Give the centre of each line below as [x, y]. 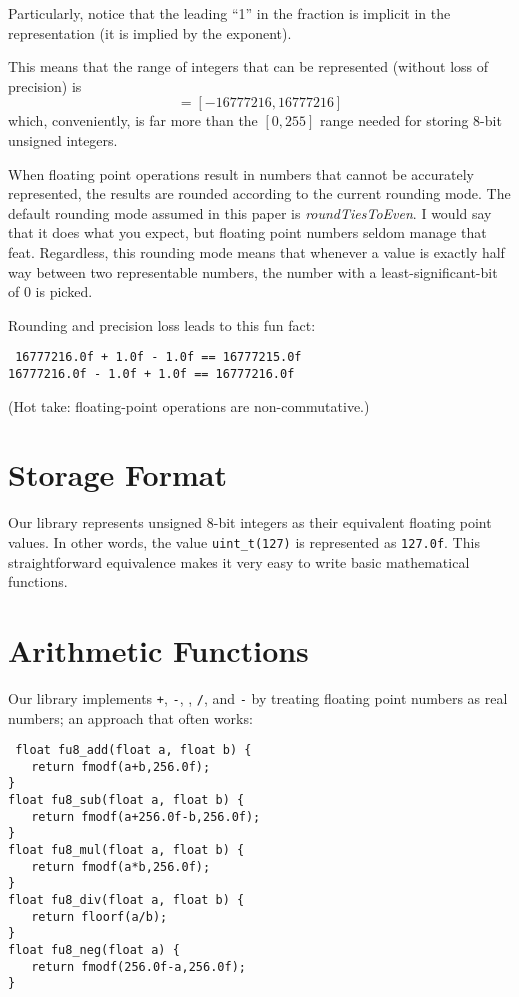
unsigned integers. [63, 139]
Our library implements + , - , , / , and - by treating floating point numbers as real [258, 697]
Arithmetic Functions [158, 649]
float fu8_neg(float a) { [94, 950]
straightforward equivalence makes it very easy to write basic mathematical [239, 561]
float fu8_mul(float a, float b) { [126, 850]
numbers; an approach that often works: [130, 717]
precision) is [45, 85]
